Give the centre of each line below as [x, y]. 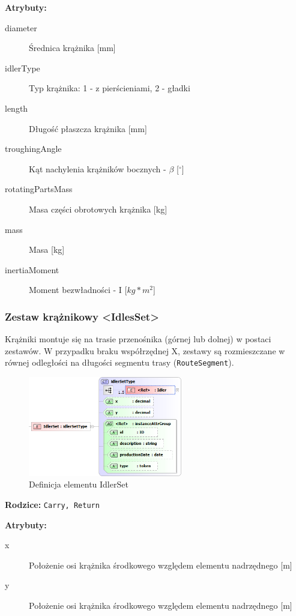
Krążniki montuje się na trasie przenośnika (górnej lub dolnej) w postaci [138, 339]
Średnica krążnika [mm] [72, 48]
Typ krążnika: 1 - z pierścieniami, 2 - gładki [110, 88]
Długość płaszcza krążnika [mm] [88, 128]
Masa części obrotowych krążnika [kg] [98, 209]
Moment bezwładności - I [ [78, 290]
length [17, 108]
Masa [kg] [47, 249]
